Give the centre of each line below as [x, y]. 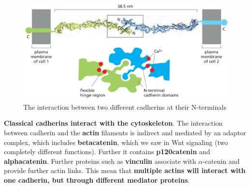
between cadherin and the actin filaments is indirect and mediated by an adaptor [125, 132]
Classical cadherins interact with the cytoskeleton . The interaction [113, 123]
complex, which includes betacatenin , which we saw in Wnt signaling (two [116, 142]
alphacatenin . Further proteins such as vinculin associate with [100, 161]
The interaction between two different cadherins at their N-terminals [125, 107]
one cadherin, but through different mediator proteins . [97, 180]
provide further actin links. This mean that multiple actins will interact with [125, 170]
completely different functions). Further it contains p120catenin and [107, 152]
